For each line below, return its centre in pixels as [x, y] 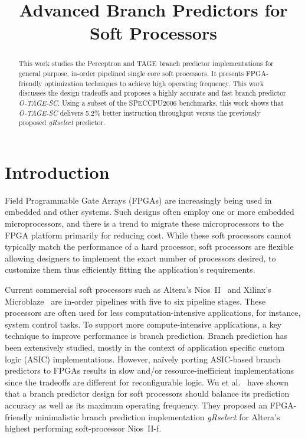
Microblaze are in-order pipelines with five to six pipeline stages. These [135, 301]
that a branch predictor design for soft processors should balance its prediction [147, 393]
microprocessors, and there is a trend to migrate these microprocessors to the [145, 223]
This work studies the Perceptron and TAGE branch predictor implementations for [146, 63]
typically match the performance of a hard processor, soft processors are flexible [149, 246]
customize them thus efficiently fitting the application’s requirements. [130, 269]
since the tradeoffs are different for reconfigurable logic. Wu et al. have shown [147, 382]
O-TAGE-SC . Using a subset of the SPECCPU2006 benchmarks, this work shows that [151, 102]
